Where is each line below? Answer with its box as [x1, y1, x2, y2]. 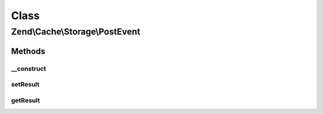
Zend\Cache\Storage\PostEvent [11, 26, 141, 37]
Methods [11, 46, 45, 56]
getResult [11, 96, 40, 104]
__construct [11, 64, 47, 73]
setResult [11, 81, 40, 89]
